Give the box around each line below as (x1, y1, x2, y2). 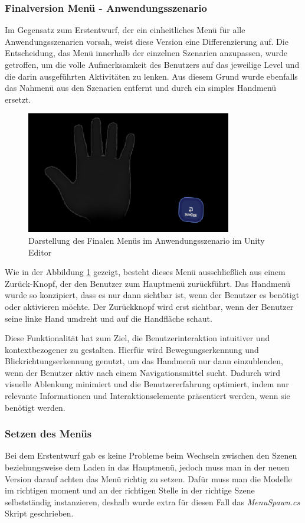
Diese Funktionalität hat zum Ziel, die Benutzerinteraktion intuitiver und (5, 332, 270, 344)
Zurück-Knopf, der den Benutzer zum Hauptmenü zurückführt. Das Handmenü (5, 277, 291, 289)
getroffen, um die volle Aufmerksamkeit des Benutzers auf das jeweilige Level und (5, 58, 300, 70)
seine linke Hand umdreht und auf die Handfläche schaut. (5, 312, 212, 324)
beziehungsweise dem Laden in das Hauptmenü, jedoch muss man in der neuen (5, 461, 290, 473)
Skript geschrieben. (5, 507, 74, 519)
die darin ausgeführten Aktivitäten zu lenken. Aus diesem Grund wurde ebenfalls (5, 70, 298, 82)
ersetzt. (5, 93, 31, 105)
